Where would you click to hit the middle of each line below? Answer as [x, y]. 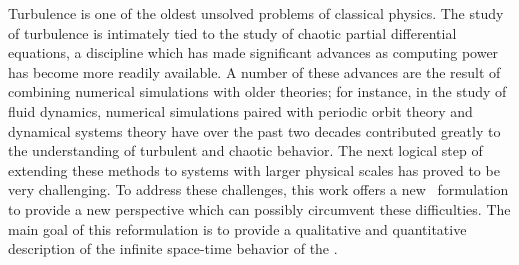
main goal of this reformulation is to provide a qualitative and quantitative [237, 228]
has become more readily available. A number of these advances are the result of [254, 71]
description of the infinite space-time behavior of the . [173, 248]
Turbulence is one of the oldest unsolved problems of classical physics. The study [256, 13]
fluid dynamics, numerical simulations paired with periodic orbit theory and [240, 110]
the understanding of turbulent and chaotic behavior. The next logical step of [245, 150]
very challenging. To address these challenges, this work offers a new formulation [258, 189]
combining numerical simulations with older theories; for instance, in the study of [257, 91]
